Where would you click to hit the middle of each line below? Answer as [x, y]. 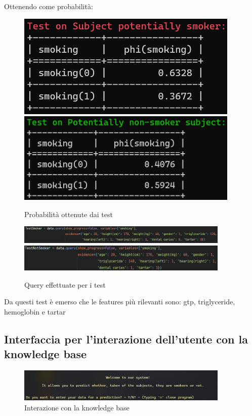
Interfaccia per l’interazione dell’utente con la [126, 339]
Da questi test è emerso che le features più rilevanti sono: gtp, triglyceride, [120, 302]
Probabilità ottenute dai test [69, 214]
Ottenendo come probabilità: [49, 6]
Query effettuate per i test [65, 284]
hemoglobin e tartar [35, 311]
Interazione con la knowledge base [77, 407]
